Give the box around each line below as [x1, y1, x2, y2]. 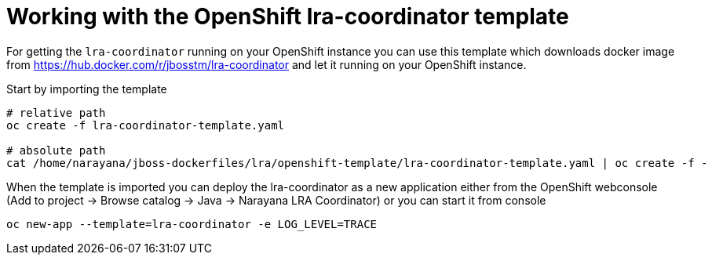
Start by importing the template [6, 82, 167, 96]
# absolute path [6, 143, 106, 157]
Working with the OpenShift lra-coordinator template [6, 3, 569, 30]
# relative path [6, 106, 106, 119]
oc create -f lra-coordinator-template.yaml [6, 118, 285, 132]
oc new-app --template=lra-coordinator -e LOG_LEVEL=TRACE [6, 217, 378, 230]
